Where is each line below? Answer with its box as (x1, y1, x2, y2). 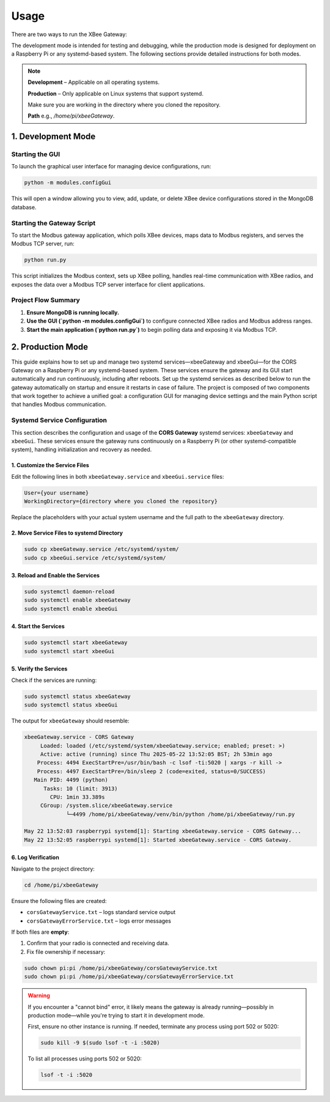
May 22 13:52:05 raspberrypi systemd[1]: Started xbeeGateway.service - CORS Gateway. (24, 836, 292, 843)
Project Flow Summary (11, 296, 81, 304)
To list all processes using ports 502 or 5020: (28, 1055, 142, 1062)
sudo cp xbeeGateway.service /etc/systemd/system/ (24, 545, 180, 553)
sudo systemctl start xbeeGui (24, 648, 115, 654)
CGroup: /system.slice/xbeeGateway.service (40, 802, 173, 809)
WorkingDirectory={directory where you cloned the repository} (24, 498, 218, 505)
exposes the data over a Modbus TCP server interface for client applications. (11, 280, 205, 288)
